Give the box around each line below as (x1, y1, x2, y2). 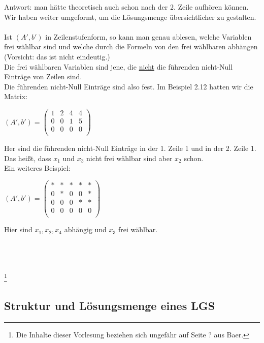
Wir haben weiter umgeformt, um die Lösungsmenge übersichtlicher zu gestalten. (4, 11, 256, 22)
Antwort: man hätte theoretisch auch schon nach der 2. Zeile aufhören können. (4, 2, 249, 12)
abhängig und (64, 224, 107, 235)
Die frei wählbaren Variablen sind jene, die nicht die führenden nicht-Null (4, 61, 233, 72)
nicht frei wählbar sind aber (86, 152, 173, 163)
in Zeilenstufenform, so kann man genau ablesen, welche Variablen (45, 31, 252, 42)
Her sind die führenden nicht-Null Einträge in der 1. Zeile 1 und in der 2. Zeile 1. (4, 143, 256, 153)
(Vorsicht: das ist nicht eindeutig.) (4, 51, 110, 61)
